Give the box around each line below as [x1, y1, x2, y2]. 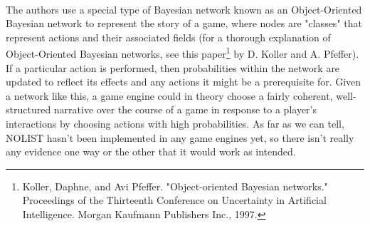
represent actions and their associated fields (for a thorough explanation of [6, 29, 331, 44]
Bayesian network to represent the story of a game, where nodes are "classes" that [6, 16, 362, 31]
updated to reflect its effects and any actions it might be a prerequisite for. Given [6, 74, 361, 89]
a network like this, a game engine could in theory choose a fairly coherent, [6, 88, 333, 103]
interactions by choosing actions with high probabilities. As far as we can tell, [6, 116, 344, 130]
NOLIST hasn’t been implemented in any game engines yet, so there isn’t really [6, 130, 354, 145]
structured [6, 102, 51, 117]
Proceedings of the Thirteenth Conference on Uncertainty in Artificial [22, 192, 327, 207]
